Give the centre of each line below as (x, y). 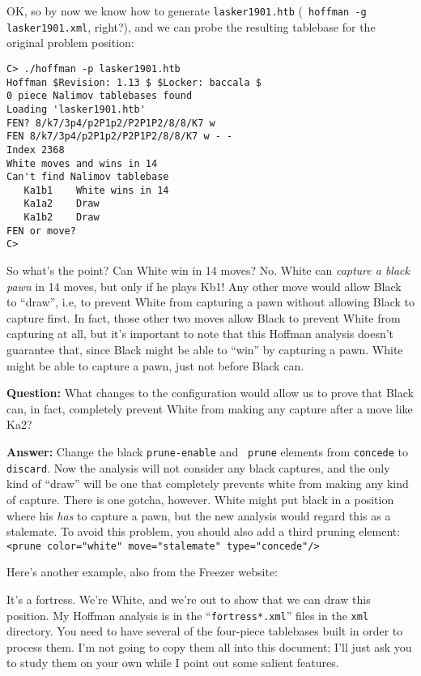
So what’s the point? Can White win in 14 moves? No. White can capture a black (208, 270)
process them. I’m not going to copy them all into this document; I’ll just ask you (209, 646)
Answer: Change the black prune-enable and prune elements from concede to (208, 452)
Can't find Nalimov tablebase (88, 177)
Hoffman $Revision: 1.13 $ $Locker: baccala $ (134, 82)
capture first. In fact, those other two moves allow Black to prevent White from (204, 317)
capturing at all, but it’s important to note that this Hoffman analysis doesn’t (200, 334)
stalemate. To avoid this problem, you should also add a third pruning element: (204, 531)
